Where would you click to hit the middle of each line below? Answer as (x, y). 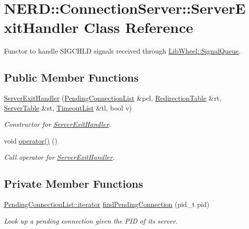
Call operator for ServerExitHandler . (59, 157)
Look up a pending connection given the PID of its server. (91, 220)
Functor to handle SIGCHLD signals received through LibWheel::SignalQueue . (122, 51)
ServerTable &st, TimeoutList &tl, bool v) (68, 107)
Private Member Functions (74, 184)
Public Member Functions (71, 77)
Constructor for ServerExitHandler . (57, 124)
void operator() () (31, 140)
